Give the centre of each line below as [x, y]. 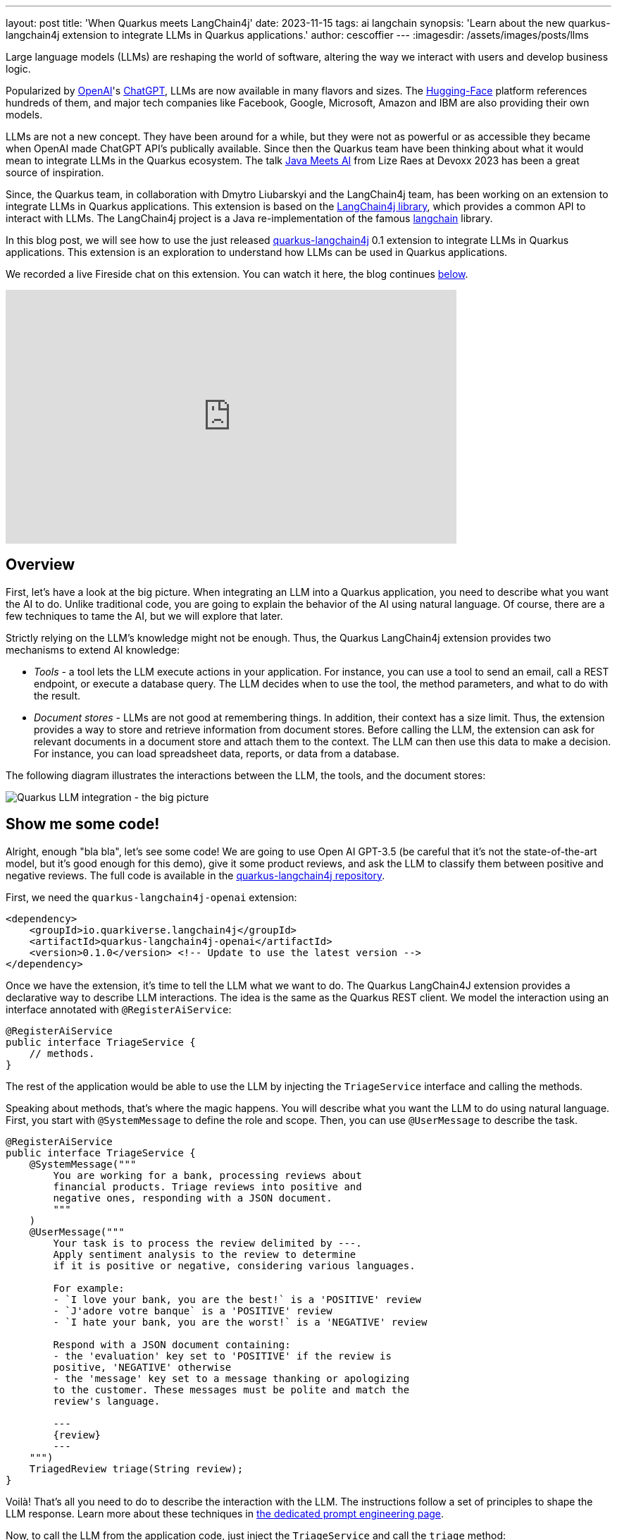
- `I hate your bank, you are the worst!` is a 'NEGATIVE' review [240, 1322]
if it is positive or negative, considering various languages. [234, 1265]
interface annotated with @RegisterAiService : [119, 1009]
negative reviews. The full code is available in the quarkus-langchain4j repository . [195, 875]
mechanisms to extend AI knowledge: [93, 649]
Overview [40, 565]
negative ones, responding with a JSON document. [193, 1198]
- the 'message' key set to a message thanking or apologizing [231, 1378]
